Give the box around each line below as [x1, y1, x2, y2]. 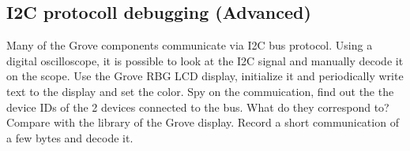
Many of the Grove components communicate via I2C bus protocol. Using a [6, 37, 373, 53]
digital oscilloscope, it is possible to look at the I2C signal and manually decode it [6, 52, 404, 68]
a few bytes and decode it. [6, 129, 134, 145]
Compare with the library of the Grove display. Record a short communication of [6, 114, 399, 131]
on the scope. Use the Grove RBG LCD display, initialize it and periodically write [6, 68, 404, 84]
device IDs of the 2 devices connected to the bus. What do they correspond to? [6, 98, 389, 115]
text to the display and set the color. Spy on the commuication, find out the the [6, 83, 394, 99]
